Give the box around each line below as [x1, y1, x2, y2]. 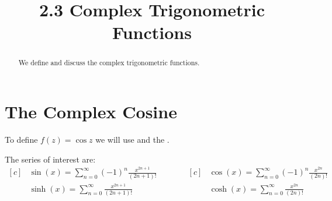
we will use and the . [95, 133, 170, 145]
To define [5, 133, 38, 145]
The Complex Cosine [5, 100, 177, 124]
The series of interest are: [5, 153, 96, 165]
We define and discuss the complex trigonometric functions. [18, 58, 200, 68]
